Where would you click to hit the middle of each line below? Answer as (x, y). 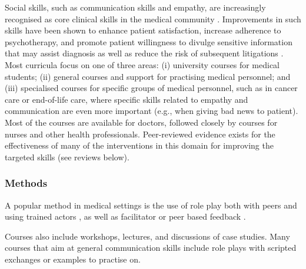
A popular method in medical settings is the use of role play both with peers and (151, 205)
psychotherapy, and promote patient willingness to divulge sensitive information (149, 41)
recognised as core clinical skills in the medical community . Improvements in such (153, 19)
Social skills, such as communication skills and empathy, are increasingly (135, 7)
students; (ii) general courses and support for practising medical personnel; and (148, 76)
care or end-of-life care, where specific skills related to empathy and (127, 99)
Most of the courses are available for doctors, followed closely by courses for (141, 122)
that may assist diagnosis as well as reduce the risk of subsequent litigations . (144, 53)
